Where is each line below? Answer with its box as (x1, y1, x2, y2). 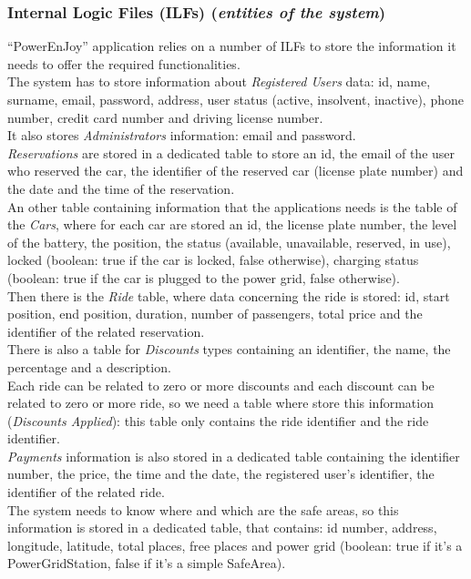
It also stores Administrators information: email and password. (7, 126, 356, 145)
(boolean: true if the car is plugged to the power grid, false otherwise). (7, 268, 400, 287)
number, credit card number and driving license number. (7, 107, 323, 127)
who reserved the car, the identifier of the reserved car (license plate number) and (7, 161, 464, 180)
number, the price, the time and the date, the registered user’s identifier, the (7, 464, 435, 483)
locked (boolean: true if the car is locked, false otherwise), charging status (7, 250, 419, 269)
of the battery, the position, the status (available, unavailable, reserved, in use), (7, 232, 451, 251)
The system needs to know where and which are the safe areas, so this (7, 500, 399, 519)
